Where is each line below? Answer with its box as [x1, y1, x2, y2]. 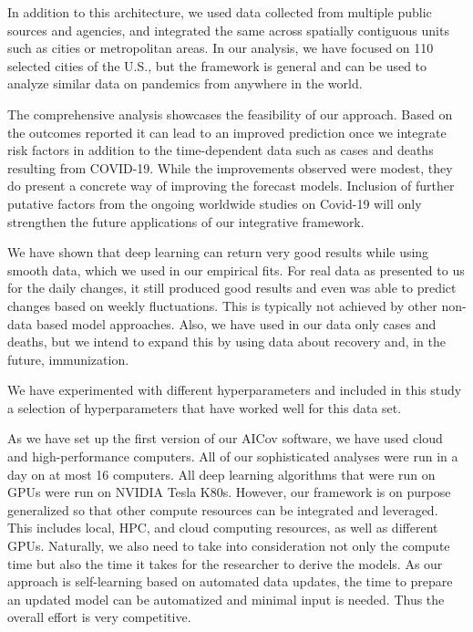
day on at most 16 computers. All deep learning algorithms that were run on [7, 464, 436, 483]
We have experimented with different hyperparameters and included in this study [7, 380, 462, 399]
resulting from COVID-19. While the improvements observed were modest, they [7, 158, 453, 177]
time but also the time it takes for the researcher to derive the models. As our [7, 554, 443, 573]
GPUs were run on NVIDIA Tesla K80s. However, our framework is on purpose [7, 482, 451, 502]
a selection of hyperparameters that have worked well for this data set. [7, 398, 402, 417]
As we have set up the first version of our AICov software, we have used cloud [7, 429, 443, 448]
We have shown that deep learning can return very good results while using [7, 243, 429, 262]
